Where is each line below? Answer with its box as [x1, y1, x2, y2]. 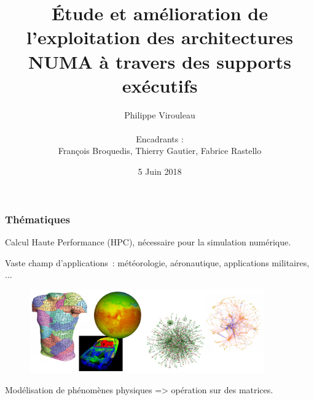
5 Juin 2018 [138, 165, 182, 178]
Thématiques [5, 211, 70, 226]
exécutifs [122, 72, 198, 98]
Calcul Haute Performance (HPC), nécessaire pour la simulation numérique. [5, 235, 291, 248]
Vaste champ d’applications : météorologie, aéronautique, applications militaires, [5, 256, 310, 269]
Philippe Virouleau [124, 108, 195, 121]
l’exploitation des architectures [26, 25, 293, 50]
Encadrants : [136, 132, 184, 145]
